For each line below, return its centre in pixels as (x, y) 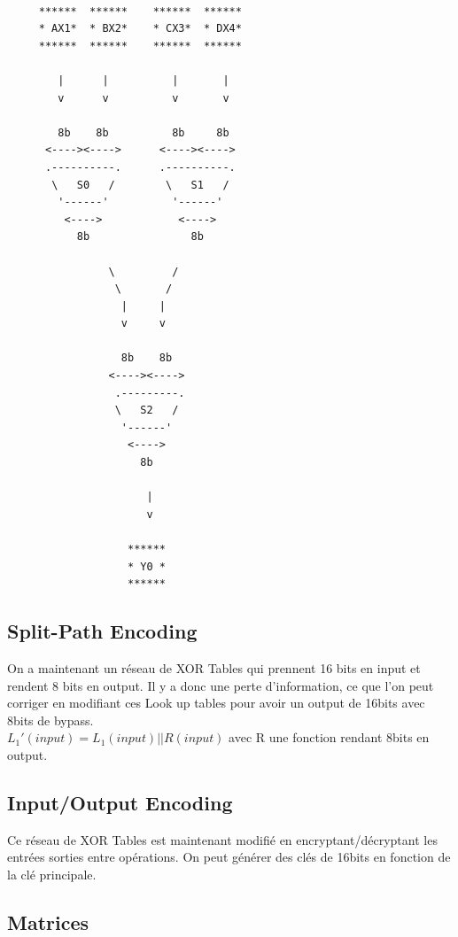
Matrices (48, 922)
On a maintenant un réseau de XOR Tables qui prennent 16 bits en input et (214, 667)
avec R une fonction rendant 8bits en (329, 737)
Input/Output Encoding (120, 802)
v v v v (144, 98)
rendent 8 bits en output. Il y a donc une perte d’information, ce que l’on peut (221, 685)
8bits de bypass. (50, 720)
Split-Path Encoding (102, 631)
